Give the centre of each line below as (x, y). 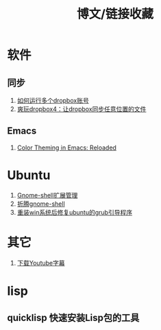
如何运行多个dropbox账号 (53, 101)
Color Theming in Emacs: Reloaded (66, 148)
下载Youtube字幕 (41, 263)
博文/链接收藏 (115, 14)
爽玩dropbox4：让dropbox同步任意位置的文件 (82, 109)
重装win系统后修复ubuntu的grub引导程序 (74, 212)
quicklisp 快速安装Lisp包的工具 (73, 318)
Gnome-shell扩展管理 (47, 195)
